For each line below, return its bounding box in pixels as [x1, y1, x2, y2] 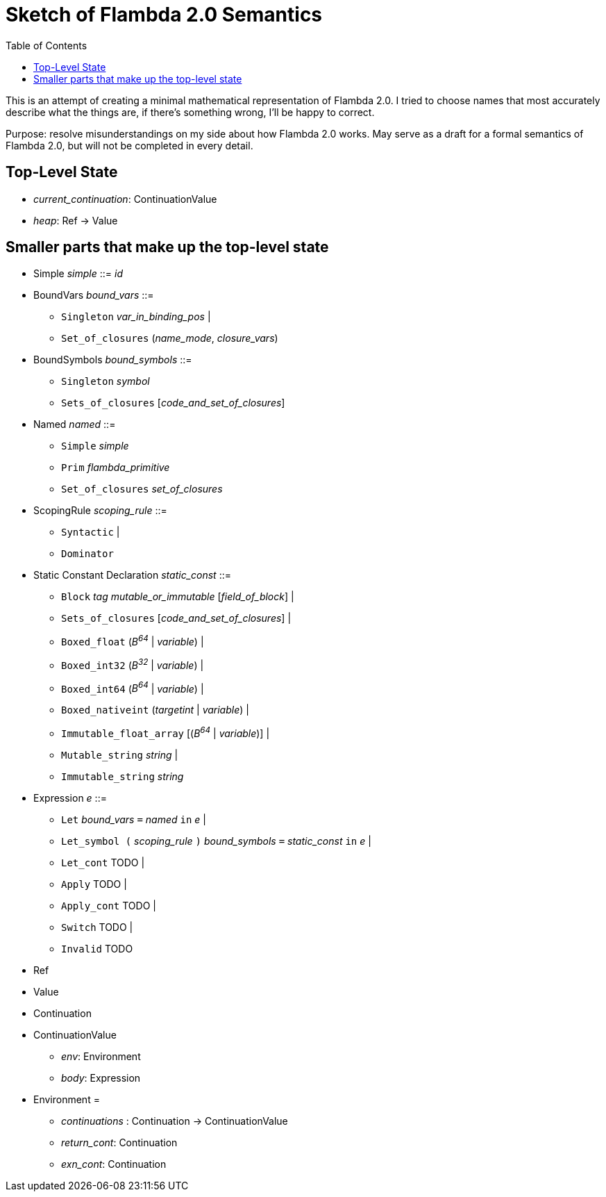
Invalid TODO [61, 943, 133, 955]
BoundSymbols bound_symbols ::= [33, 354, 192, 366]
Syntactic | [61, 526, 120, 538]
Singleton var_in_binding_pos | [61, 311, 211, 323]
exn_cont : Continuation [61, 1158, 167, 1171]
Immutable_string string [61, 770, 184, 783]
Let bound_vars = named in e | [61, 814, 206, 826]
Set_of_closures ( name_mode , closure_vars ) [61, 332, 278, 345]
